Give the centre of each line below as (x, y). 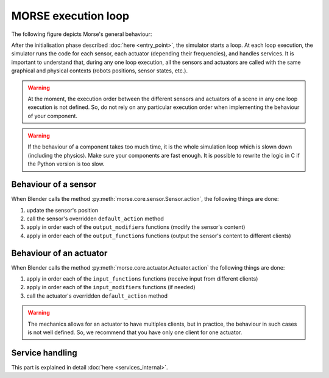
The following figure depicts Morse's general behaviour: (82, 34)
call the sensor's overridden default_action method (95, 219)
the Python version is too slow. (66, 164)
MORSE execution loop (70, 16)
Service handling (44, 353)
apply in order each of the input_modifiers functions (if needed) (111, 287)
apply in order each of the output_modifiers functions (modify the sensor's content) (136, 227)
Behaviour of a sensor (54, 185)
